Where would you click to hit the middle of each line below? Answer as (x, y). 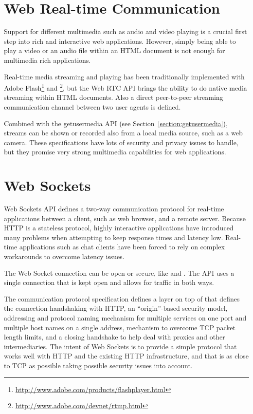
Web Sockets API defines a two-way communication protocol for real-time (114, 209)
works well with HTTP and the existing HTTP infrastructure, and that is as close (126, 356)
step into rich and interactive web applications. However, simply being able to (120, 41)
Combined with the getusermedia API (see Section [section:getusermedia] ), (116, 123)
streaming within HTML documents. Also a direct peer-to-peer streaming (114, 97)
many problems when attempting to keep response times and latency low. (114, 237)
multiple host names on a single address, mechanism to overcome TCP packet (120, 327)
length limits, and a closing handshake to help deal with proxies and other (115, 337)
